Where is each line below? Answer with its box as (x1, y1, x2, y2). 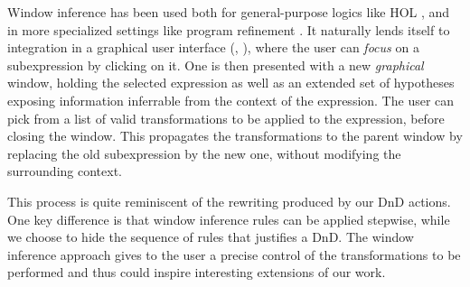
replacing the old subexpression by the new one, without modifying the (7, 143, 401, 162)
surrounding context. (7, 162, 122, 181)
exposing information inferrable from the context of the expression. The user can (7, 90, 455, 109)
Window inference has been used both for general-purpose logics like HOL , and (7, 3, 450, 21)
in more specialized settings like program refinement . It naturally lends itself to (7, 20, 450, 39)
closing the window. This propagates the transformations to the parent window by (7, 126, 463, 145)
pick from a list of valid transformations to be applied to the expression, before (7, 108, 445, 127)
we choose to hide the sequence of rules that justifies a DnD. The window (7, 227, 414, 246)
